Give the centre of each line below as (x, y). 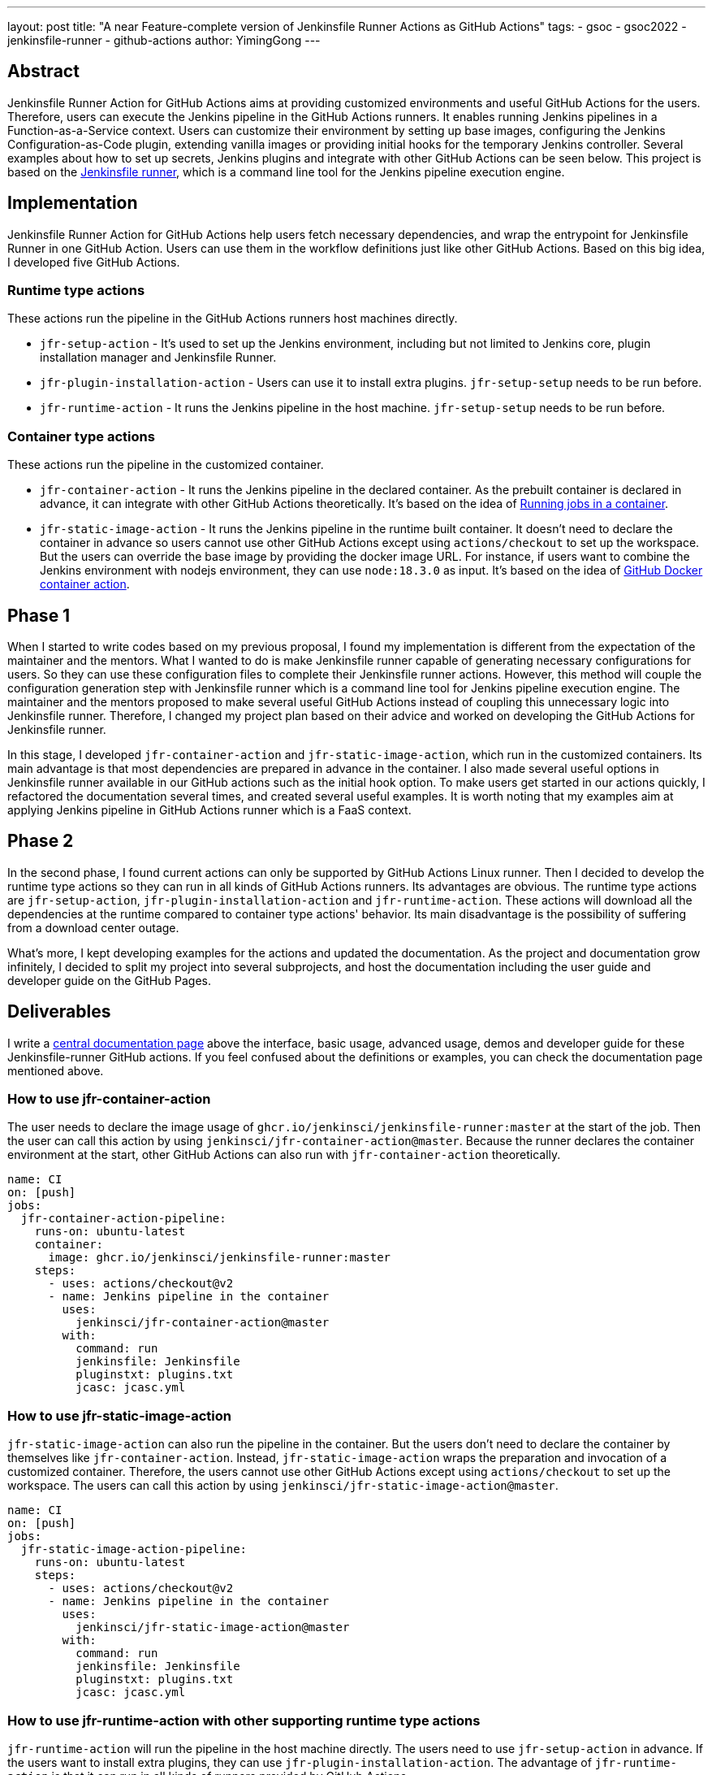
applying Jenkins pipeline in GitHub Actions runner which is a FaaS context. (209, 810)
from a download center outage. (93, 927)
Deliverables (59, 1012)
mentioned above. (56, 1070)
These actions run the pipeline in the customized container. (166, 465)
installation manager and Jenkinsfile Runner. (158, 358)
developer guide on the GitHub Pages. (110, 980)
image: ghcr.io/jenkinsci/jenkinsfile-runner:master (220, 1258)
